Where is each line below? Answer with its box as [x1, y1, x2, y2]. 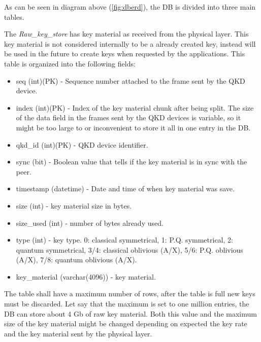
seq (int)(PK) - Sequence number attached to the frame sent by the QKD [16, 75, 245, 86]
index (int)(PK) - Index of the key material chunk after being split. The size [16, 102, 254, 113]
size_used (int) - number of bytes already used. [16, 217, 164, 228]
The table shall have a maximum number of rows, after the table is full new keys [4, 288, 255, 299]
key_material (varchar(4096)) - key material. [16, 271, 156, 282]
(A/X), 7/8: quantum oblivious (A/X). [16, 254, 137, 265]
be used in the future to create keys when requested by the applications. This [4, 48, 245, 59]
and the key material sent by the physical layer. [4, 328, 152, 338]
